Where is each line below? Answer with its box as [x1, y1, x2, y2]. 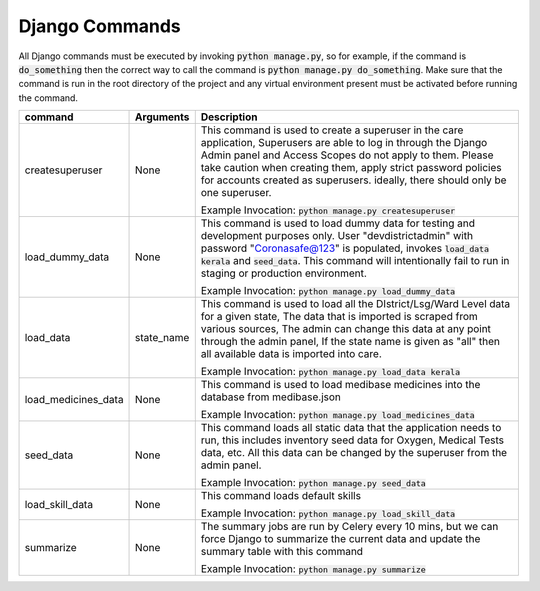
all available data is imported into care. [200, 347, 382, 361]
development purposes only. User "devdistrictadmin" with [200, 229, 474, 243]
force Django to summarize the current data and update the [200, 532, 481, 546]
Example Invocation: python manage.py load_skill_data [200, 506, 456, 520]
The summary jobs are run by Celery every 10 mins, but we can [200, 520, 499, 534]
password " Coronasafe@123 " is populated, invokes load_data [200, 241, 490, 255]
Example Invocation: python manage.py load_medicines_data [200, 408, 475, 422]
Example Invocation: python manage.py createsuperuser [200, 203, 456, 217]
